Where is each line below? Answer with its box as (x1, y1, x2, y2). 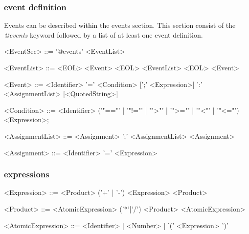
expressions (4, 168, 49, 180)
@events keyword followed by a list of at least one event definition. (4, 29, 203, 40)
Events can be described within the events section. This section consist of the (4, 20, 236, 30)
